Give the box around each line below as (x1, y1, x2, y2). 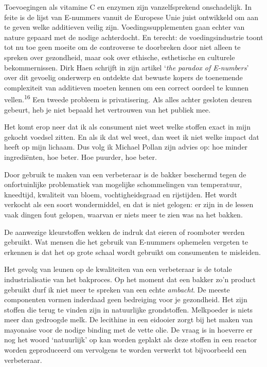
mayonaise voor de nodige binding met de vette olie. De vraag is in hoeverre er (4, 324, 253, 335)
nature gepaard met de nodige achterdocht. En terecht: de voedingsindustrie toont (4, 31, 263, 42)
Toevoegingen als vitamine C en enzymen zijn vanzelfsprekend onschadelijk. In (4, 2, 252, 12)
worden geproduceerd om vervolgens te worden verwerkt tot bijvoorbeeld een (4, 344, 246, 355)
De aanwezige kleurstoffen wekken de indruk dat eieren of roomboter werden (4, 226, 245, 237)
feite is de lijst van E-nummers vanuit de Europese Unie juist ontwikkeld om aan (4, 11, 258, 22)
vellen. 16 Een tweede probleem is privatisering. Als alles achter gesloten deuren (4, 93, 252, 104)
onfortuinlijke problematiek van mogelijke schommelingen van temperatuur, (4, 179, 242, 190)
